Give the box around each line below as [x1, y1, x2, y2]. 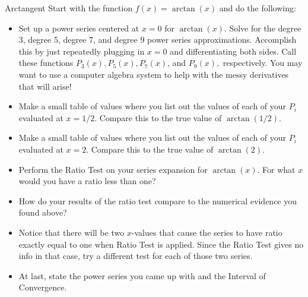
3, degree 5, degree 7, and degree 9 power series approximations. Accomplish [18, 33, 297, 46]
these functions [18, 56, 74, 69]
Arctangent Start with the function [5, 2, 133, 14]
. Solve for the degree [224, 21, 301, 34]
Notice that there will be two [18, 226, 125, 238]
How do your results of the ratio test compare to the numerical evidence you [18, 194, 297, 207]
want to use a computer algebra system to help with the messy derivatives [18, 68, 289, 80]
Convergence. [18, 281, 67, 293]
